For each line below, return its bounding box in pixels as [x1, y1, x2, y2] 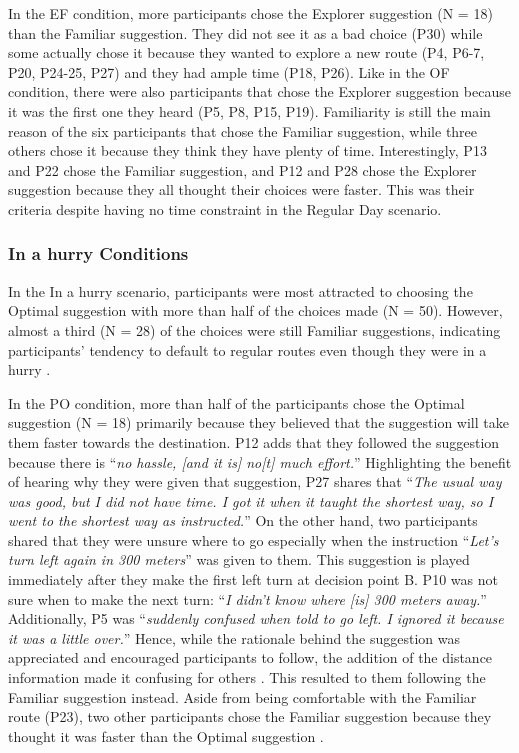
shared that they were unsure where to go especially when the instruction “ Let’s [8, 529, 499, 550]
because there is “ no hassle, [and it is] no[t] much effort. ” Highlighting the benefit [8, 451, 512, 472]
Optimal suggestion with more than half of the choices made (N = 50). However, [8, 300, 503, 321]
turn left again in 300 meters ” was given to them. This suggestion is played [8, 549, 470, 570]
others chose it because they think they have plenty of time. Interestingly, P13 [8, 140, 487, 161]
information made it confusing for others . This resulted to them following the [8, 667, 486, 688]
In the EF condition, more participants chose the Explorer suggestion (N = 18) [8, 3, 493, 23]
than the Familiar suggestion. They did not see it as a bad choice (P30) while [8, 22, 483, 43]
